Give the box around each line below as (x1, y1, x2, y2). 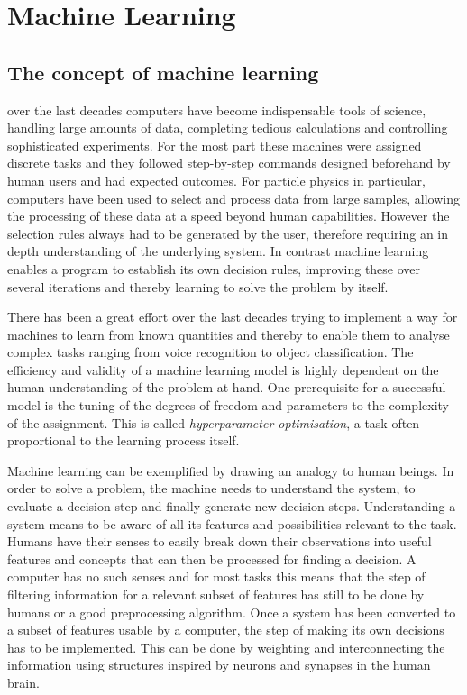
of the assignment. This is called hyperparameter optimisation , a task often (7, 413, 420, 432)
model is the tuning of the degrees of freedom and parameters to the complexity (7, 396, 449, 415)
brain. (7, 672, 40, 691)
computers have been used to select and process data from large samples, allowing (7, 188, 460, 207)
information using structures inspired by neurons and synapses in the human (7, 655, 431, 674)
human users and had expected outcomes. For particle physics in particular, (7, 170, 426, 189)
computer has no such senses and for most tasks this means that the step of (7, 567, 426, 586)
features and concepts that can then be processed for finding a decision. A (7, 549, 417, 568)
